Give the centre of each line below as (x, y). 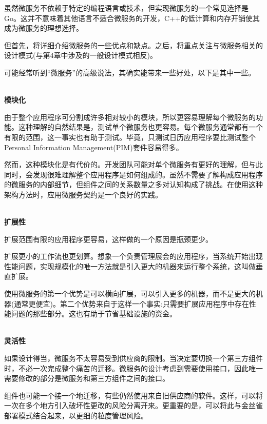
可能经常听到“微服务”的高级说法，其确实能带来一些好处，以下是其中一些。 (130, 72)
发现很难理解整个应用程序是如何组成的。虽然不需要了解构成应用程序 (148, 174)
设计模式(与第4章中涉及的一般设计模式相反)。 (81, 55)
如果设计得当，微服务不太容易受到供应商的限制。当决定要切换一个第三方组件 (133, 358)
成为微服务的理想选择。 (44, 28)
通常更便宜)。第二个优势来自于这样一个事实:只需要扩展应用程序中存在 (131, 303)
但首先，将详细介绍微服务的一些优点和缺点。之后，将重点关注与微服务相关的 (133, 45)
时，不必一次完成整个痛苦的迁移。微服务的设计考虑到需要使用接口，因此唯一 (133, 368)
